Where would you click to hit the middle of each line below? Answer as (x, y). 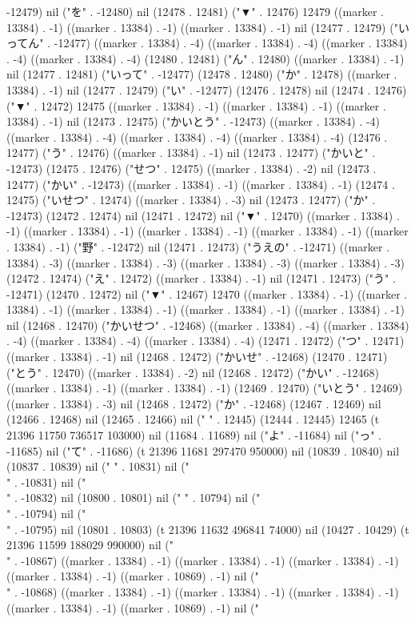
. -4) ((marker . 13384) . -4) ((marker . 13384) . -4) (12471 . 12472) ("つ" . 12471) (206, 341)
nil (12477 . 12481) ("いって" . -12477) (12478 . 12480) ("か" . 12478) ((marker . (202, 74)
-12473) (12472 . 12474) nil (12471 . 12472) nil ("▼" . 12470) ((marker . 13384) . (203, 215)
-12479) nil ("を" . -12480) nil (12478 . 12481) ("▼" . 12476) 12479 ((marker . (195, 11)
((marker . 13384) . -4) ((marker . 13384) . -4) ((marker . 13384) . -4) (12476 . (197, 136)
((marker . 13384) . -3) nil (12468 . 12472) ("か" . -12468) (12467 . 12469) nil (194, 403)
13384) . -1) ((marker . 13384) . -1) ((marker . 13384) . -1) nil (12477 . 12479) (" (202, 27)
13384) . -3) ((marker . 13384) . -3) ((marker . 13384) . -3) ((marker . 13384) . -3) (206, 262)
